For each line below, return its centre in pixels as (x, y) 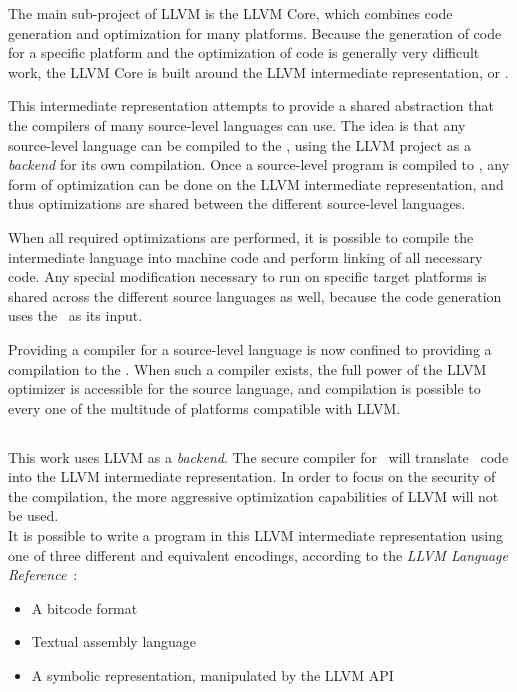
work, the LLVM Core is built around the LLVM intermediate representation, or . (258, 71)
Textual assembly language (114, 641)
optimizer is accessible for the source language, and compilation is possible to (244, 388)
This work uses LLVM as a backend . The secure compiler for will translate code (258, 456)
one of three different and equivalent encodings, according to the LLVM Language (258, 554)
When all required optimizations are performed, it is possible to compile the (241, 236)
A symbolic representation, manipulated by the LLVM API (212, 675)
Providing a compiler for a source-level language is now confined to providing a (250, 348)
